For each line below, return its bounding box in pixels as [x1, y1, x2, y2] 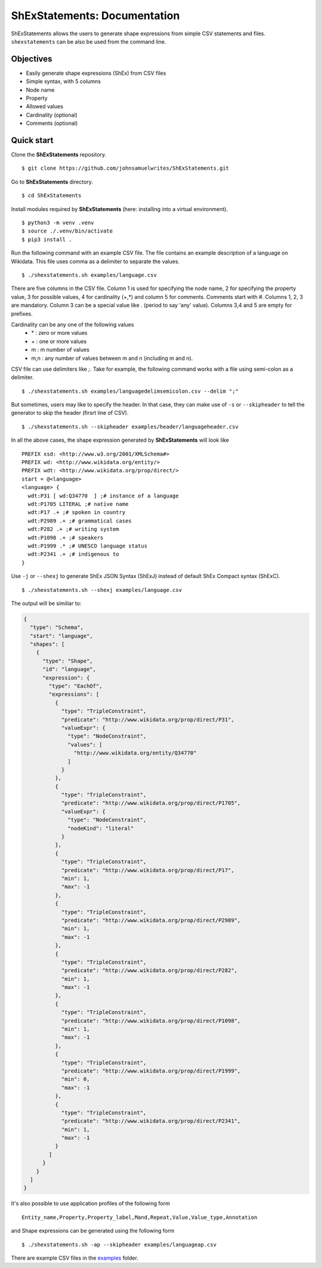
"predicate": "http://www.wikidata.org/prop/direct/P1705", [61, 800, 241, 806]
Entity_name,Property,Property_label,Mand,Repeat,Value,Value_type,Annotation [21, 1214, 258, 1221]
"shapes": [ [30, 641, 65, 648]
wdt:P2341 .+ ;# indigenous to [27, 551, 119, 558]
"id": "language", [42, 666, 97, 673]
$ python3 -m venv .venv [21, 219, 94, 227]
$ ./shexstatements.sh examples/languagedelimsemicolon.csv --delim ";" [21, 387, 239, 395]
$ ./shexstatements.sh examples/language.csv [21, 272, 157, 278]
